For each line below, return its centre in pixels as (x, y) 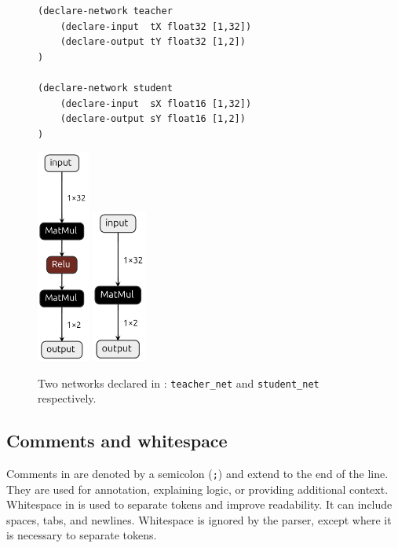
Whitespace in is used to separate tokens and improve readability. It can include (199, 504)
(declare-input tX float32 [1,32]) (156, 26)
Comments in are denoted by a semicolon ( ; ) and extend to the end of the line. (197, 473)
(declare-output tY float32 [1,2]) (153, 42)
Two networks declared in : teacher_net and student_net (179, 382)
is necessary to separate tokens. (82, 535)
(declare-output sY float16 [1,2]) (153, 119)
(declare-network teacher (105, 11)
